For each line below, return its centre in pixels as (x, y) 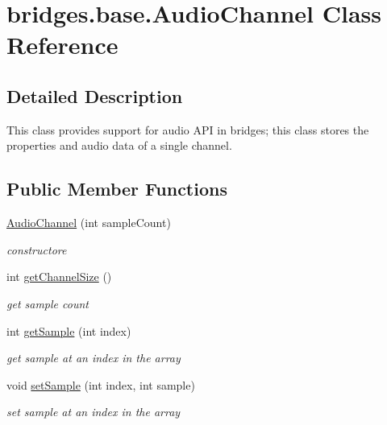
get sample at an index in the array (94, 358)
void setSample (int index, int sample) (101, 384)
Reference (62, 45)
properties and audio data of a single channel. (119, 145)
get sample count (48, 303)
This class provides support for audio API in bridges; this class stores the (188, 129)
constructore (37, 249)
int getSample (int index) (69, 330)
